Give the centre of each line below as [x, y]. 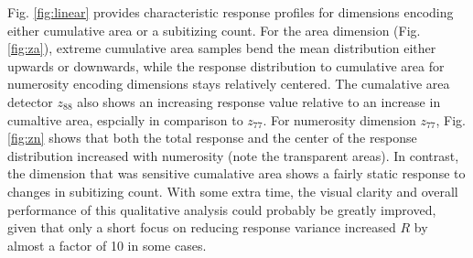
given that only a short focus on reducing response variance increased [202, 227]
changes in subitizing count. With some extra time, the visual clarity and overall [233, 191]
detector [30, 101]
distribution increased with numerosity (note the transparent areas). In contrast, [233, 155]
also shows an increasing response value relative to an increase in [259, 101]
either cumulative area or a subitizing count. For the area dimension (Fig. [214, 30]
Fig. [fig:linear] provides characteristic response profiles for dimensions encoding [231, 12]
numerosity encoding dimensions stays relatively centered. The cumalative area [229, 84]
